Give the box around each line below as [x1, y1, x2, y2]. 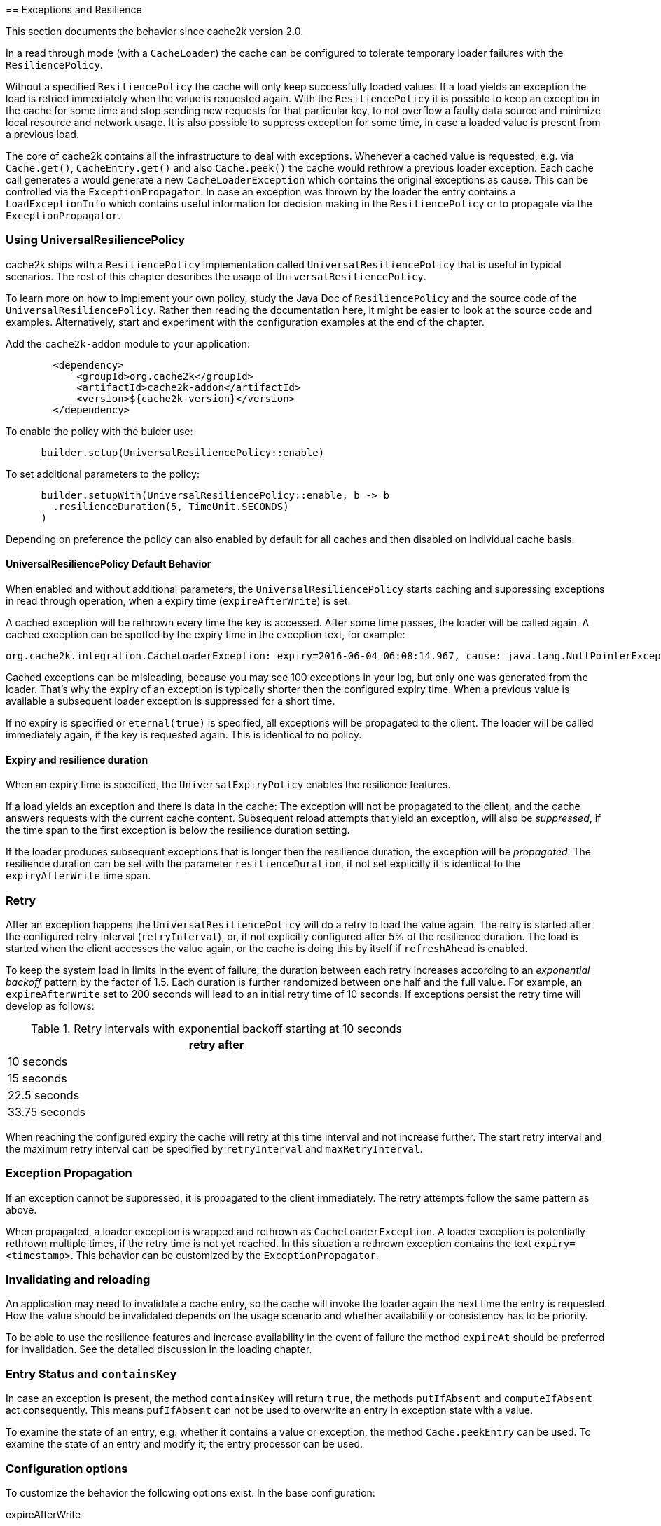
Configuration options [6, 1461, 128, 1476]
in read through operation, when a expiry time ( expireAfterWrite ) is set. [6, 594, 351, 607]
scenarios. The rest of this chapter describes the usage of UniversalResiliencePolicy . [6, 270, 426, 282]
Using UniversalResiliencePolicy [6, 233, 186, 247]
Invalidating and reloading [6, 1272, 151, 1287]
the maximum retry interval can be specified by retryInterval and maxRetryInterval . [6, 1142, 423, 1155]
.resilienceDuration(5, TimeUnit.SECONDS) [53, 500, 289, 512]
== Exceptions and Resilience [6, 4, 142, 15]
